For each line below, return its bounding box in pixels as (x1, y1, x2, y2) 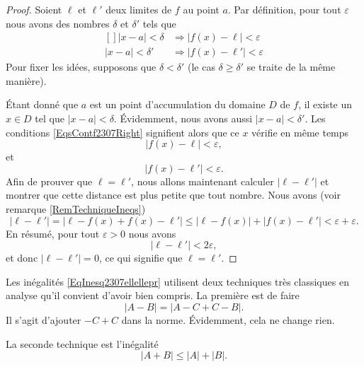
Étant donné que (6, 97, 79, 112)
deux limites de (106, 2, 172, 16)
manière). (6, 73, 47, 88)
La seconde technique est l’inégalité (6, 336, 159, 351)
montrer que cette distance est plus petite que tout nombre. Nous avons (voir (6, 187, 341, 202)
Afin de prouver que (6, 173, 93, 188)
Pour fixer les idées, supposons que (6, 59, 157, 74)
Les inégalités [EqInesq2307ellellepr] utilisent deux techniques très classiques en (6, 274, 349, 289)
